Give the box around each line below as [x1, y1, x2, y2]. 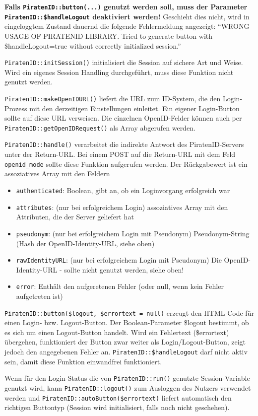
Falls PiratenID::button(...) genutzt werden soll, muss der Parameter [4, 1, 248, 11]
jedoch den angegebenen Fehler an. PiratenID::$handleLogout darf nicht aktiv [4, 347, 248, 357]
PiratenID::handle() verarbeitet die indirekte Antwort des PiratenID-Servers [4, 139, 244, 149]
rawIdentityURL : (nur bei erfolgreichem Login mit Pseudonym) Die [16, 255, 222, 265]
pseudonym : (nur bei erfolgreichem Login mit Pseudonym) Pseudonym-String [16, 228, 250, 238]
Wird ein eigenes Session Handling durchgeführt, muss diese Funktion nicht [4, 67, 234, 77]
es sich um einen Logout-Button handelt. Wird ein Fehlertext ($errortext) [4, 327, 229, 337]
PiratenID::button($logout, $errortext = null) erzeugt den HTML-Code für [4, 307, 254, 318]
